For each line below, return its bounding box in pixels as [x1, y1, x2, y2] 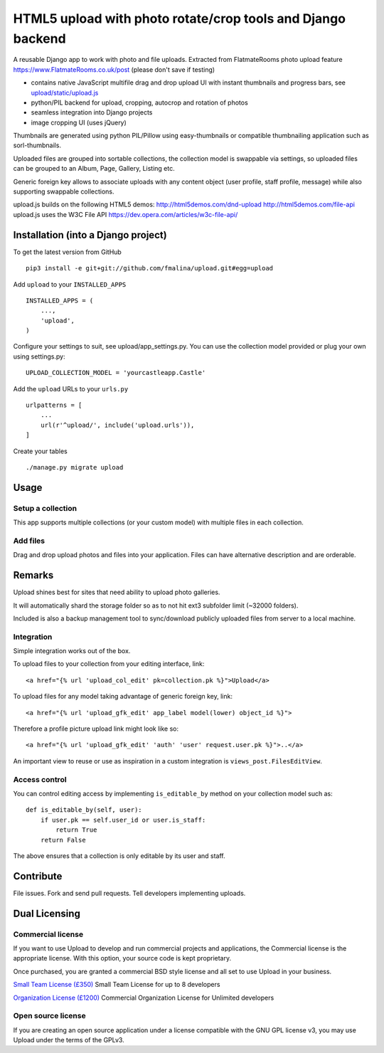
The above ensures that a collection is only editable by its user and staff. [13, 851, 225, 860]
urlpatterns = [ [26, 401, 82, 409]
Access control [13, 774, 67, 784]
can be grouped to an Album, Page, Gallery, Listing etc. [13, 164, 175, 173]
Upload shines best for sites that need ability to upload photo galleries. [13, 588, 220, 597]
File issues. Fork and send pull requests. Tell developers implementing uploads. [13, 889, 246, 897]
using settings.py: [13, 352, 65, 361]
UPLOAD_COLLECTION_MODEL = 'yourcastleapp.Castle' [26, 369, 206, 377]
